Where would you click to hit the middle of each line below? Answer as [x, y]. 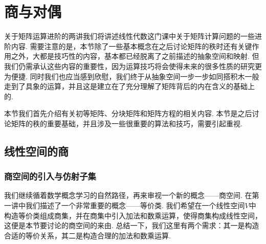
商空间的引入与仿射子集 [50, 176]
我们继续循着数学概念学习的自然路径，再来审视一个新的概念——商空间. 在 [128, 195]
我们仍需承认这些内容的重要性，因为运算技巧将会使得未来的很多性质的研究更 [133, 66]
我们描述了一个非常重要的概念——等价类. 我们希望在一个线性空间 [135, 205]
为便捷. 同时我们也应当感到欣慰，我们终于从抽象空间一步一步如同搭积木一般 [132, 76]
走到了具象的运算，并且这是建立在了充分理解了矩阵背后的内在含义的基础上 [129, 86]
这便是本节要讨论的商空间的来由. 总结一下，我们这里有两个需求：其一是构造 [132, 225]
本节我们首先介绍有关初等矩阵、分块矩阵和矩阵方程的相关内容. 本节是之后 [128, 113]
